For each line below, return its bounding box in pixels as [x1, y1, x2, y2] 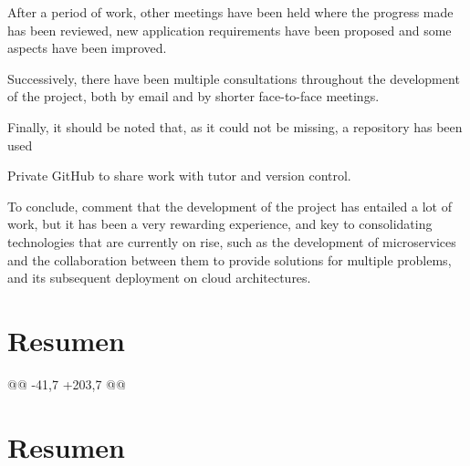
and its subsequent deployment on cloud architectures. [7, 268, 311, 287]
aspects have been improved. [7, 38, 167, 57]
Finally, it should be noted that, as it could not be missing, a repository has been [7, 117, 463, 136]
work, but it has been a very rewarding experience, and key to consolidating [7, 214, 433, 233]
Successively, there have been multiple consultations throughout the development [7, 68, 460, 88]
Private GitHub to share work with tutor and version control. [7, 166, 351, 185]
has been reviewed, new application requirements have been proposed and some [7, 20, 452, 39]
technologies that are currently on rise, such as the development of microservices [7, 232, 456, 251]
